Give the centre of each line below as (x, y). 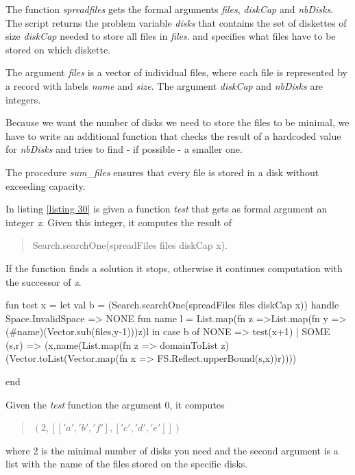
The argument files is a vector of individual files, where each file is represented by (176, 72)
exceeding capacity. (46, 185)
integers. (23, 99)
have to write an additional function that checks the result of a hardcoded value (173, 135)
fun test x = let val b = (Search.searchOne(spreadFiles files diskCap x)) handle (172, 305)
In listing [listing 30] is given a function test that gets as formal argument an (167, 209)
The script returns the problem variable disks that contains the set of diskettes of (176, 22)
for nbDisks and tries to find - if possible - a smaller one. (124, 149)
